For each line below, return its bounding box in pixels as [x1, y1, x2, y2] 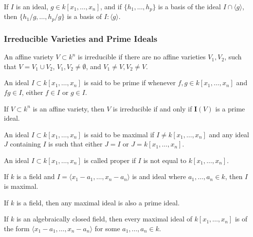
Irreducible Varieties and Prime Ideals [4, 32, 158, 44]
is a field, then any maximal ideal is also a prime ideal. [16, 197, 180, 207]
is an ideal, [16, 1, 49, 11]
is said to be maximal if [84, 129, 154, 139]
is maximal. [4, 181, 38, 191]
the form [4, 223, 30, 233]
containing [10, 139, 41, 149]
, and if [100, 1, 122, 11]
